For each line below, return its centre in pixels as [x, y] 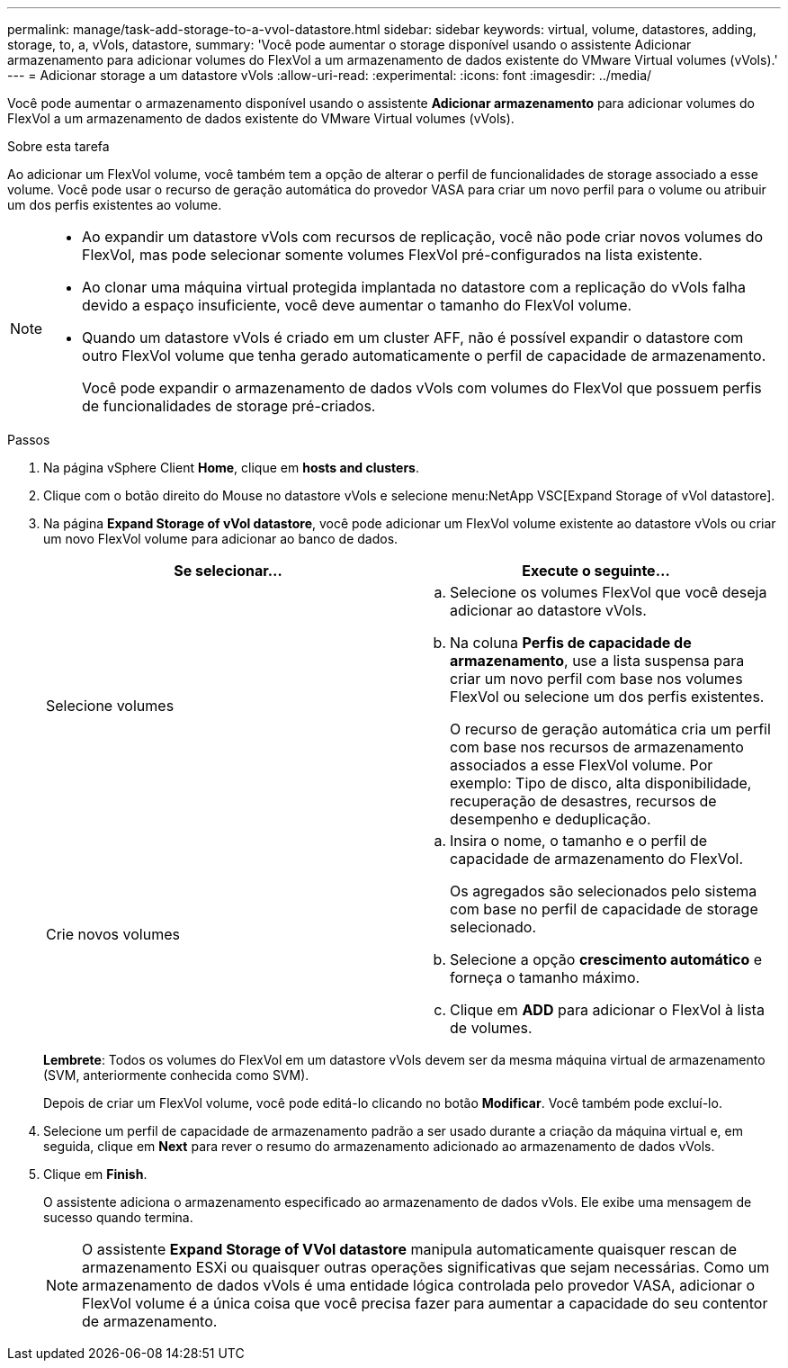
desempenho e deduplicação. [551, 819]
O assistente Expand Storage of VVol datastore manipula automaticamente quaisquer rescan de [410, 1249]
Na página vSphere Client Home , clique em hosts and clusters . [232, 468]
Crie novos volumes [113, 934]
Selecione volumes [110, 706]
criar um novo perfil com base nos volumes [596, 679]
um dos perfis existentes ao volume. [115, 205]
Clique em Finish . [95, 1174]
